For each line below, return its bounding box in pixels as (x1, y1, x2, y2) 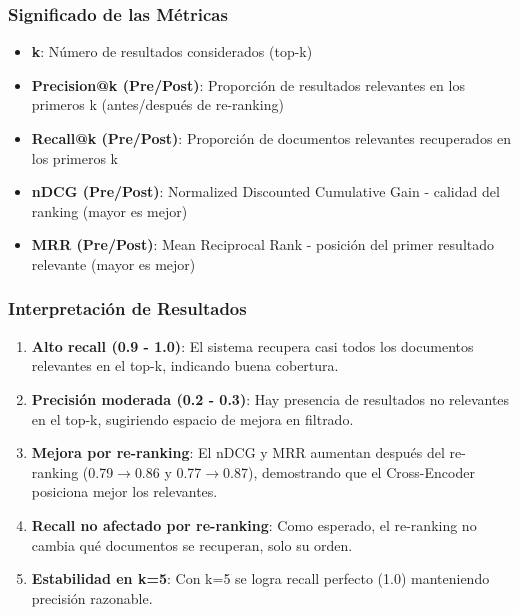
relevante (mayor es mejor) (31, 253, 196, 274)
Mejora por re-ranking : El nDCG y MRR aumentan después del (31, 442, 445, 463)
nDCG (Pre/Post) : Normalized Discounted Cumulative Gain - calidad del (31, 181, 500, 202)
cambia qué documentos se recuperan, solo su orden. (31, 534, 353, 555)
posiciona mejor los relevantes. (31, 481, 218, 502)
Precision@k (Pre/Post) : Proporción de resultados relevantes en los (31, 74, 465, 95)
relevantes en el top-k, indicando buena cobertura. (31, 355, 339, 376)
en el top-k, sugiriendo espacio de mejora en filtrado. (31, 408, 354, 429)
